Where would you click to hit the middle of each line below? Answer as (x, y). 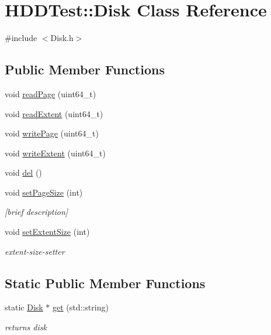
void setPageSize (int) (44, 192)
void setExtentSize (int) (47, 232)
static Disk (24, 307)
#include (21, 38)
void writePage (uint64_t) (52, 133)
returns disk (26, 327)
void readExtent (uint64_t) (54, 113)
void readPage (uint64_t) (51, 93)
